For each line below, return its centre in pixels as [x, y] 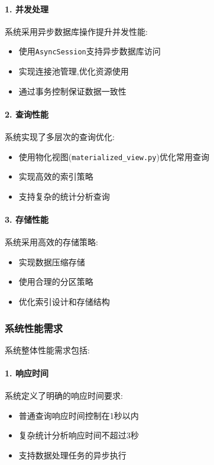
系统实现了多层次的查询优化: [60, 137]
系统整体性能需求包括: [47, 349]
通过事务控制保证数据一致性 [72, 91]
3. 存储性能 [27, 220]
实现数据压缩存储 [52, 261]
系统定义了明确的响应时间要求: [64, 396]
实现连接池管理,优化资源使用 [74, 71]
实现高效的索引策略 [56, 176]
